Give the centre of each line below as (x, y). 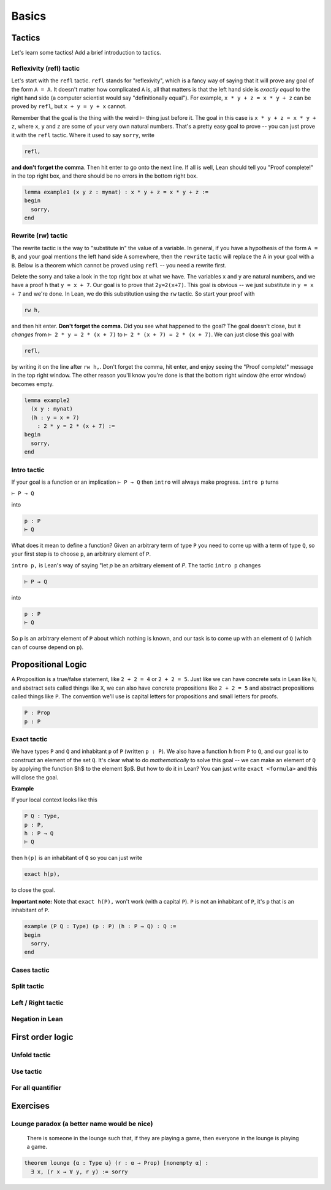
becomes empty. (33, 384)
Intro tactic (28, 470)
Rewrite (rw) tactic (40, 235)
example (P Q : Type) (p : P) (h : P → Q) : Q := (100, 926)
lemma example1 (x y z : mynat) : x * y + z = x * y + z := (116, 192)
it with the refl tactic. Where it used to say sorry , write (83, 135)
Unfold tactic (31, 1055)
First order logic (42, 1037)
